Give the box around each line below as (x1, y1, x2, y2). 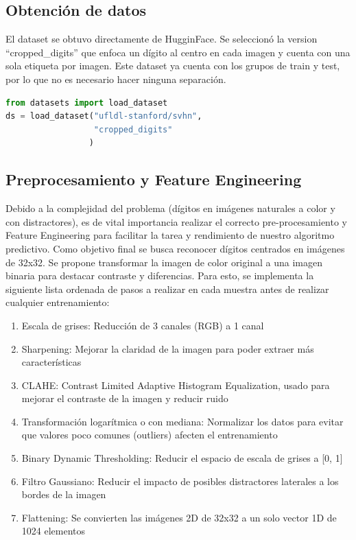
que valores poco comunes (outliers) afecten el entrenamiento (21, 427, 278, 442)
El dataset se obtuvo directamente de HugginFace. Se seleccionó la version (5, 32, 318, 46)
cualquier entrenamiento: (5, 295, 110, 309)
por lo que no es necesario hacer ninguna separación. (5, 71, 226, 86)
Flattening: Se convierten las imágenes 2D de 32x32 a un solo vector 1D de (21, 510, 337, 524)
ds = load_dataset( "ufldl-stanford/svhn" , (5, 111, 202, 121)
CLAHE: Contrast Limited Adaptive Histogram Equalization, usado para (21, 377, 330, 392)
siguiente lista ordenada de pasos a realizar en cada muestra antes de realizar (5, 281, 329, 296)
